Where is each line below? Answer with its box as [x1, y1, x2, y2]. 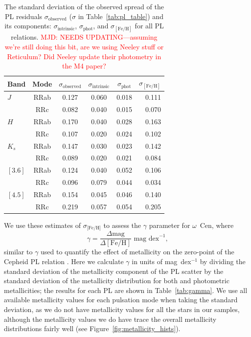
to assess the [103, 220, 141, 230]
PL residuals [5, 11, 43, 21]
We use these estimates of [4, 220, 81, 230]
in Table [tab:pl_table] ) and [78, 11, 163, 21]
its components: [4, 21, 51, 31]
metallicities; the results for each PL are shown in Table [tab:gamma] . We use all [4, 285, 248, 295]
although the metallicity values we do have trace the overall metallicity [4, 314, 217, 324]
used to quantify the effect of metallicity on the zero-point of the [41, 247, 234, 257]
